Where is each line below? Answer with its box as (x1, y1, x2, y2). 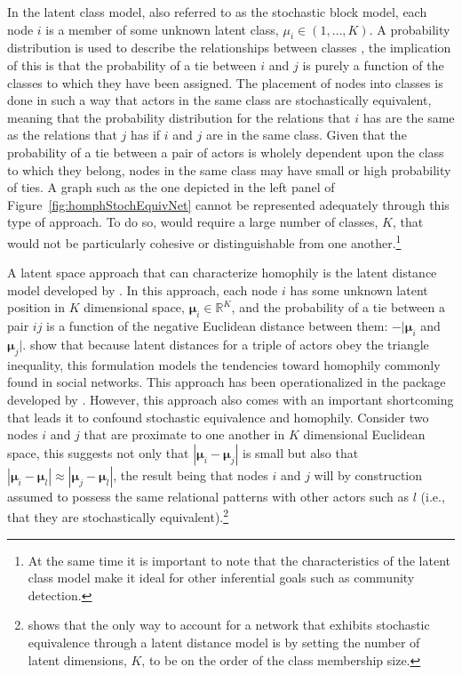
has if (130, 125, 161, 144)
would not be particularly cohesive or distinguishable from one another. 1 (7, 230, 402, 252)
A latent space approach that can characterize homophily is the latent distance (7, 263, 437, 282)
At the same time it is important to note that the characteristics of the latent (28, 550, 450, 569)
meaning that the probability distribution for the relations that (7, 108, 351, 126)
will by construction (314, 465, 423, 484)
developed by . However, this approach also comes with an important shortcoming (7, 390, 454, 408)
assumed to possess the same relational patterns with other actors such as (7, 486, 410, 505)
